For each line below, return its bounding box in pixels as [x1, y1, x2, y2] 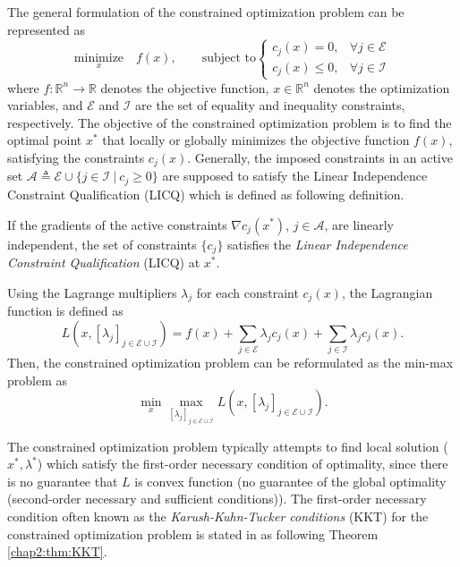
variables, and [7, 96, 83, 114]
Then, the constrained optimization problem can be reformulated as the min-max [7, 353, 454, 372]
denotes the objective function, [100, 78, 269, 97]
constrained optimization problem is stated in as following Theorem [7, 524, 379, 543]
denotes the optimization [313, 78, 450, 97]
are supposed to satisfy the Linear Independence [162, 166, 428, 185]
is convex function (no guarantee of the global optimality [134, 471, 447, 490]
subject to [201, 52, 256, 65]
